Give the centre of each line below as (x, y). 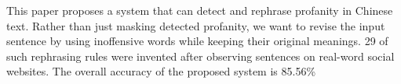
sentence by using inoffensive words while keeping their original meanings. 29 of (197, 41)
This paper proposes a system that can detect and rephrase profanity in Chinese (200, 10)
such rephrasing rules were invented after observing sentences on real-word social (200, 56)
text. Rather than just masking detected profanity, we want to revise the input (196, 25)
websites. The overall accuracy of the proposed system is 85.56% (161, 71)
